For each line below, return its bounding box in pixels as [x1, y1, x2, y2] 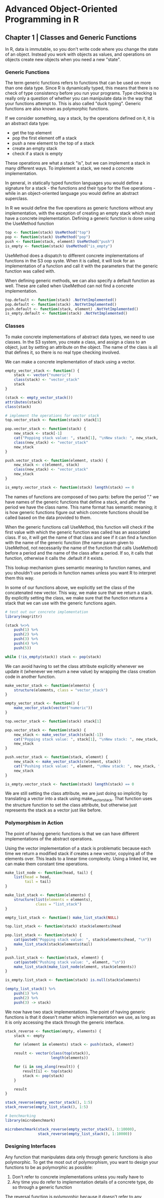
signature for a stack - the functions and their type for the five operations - [5, 185, 156, 191]
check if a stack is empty [12, 150, 63, 157]
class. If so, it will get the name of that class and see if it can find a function [5, 534, 157, 540]
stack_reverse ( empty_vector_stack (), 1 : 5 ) [5, 1100, 93, 1105]
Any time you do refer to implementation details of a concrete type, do [12, 1179, 154, 1185]
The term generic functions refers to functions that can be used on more [5, 80, 151, 86]
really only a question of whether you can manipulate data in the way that [5, 95, 153, 101]
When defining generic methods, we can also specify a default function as [5, 278, 155, 283]
